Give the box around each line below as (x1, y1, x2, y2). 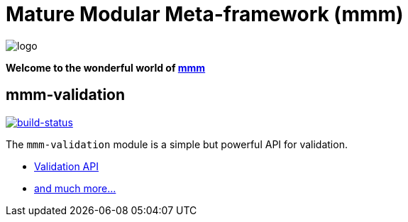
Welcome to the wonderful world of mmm (6, 61, 206, 74)
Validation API (34, 160, 99, 172)
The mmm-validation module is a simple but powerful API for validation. (6, 138, 348, 150)
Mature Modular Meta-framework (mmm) (6, 2, 404, 26)
